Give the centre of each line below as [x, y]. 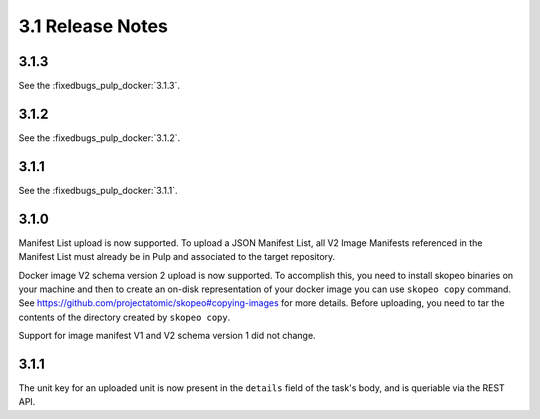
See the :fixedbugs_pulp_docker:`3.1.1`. [98, 190]
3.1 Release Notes [93, 26]
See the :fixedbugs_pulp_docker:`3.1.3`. [99, 86]
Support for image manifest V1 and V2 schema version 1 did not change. [167, 336]
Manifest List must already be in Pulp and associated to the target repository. [177, 257]
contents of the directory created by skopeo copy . [124, 317]
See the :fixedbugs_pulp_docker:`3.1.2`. [99, 137]
